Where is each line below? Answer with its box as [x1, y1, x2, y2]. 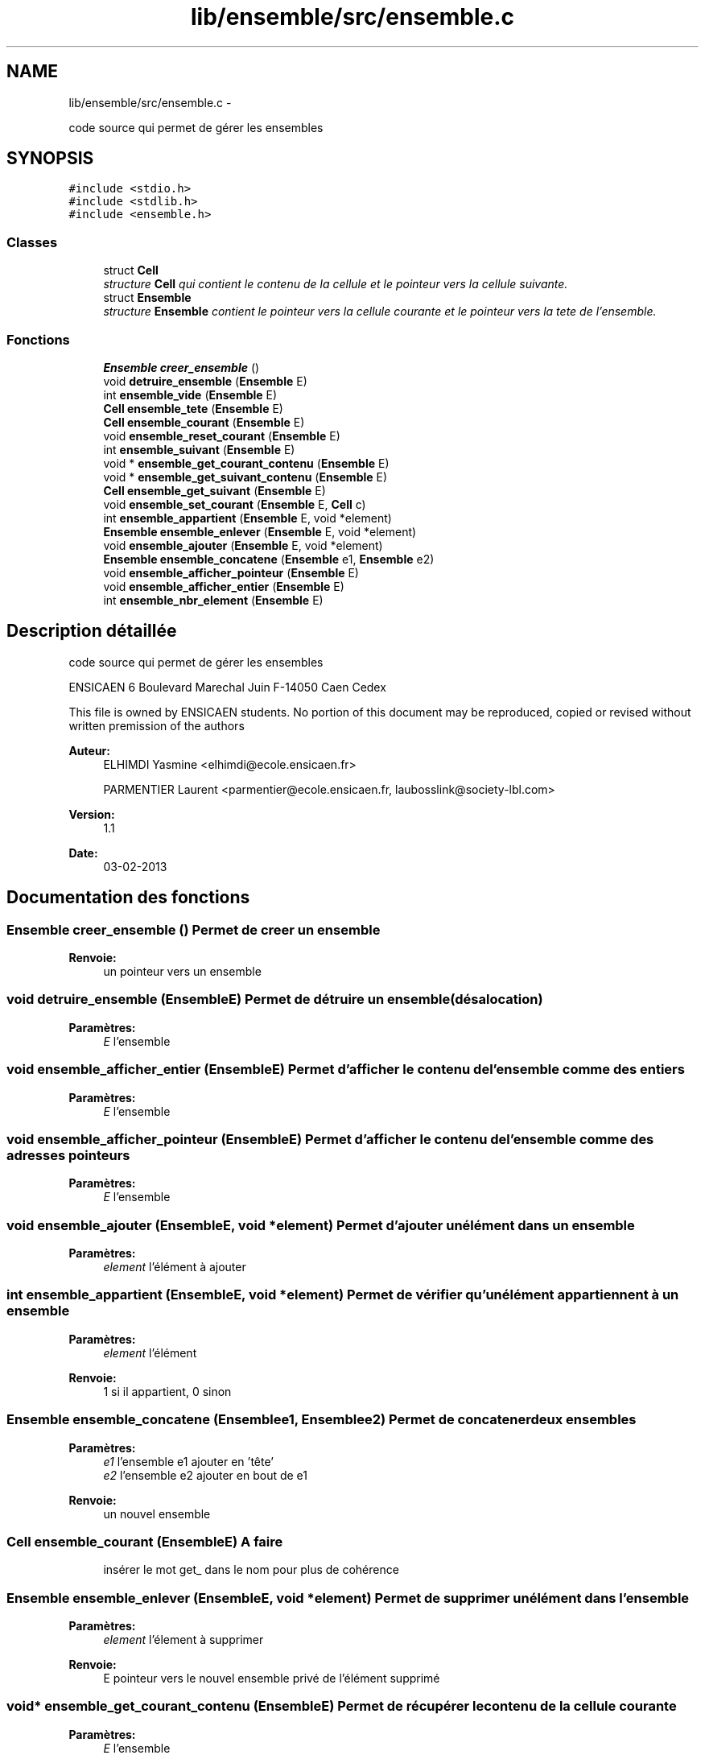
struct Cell [103, 263, 159, 278]
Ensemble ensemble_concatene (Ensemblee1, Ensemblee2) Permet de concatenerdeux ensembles [6, 1411, 637, 1428]
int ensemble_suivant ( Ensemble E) [103, 442, 295, 456]
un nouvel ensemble [103, 1506, 211, 1521]
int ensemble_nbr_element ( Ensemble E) [103, 593, 324, 607]
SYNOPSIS [6, 148, 94, 169]
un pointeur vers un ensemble [103, 964, 262, 978]
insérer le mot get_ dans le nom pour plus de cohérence [103, 1563, 399, 1577]
